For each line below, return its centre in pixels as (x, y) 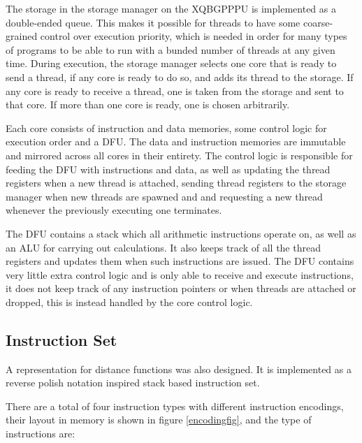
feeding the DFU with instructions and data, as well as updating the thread (168, 169)
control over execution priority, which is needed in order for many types (194, 36)
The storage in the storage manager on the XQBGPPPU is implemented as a (171, 8)
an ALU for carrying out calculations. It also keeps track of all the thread (163, 247)
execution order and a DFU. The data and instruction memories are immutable (176, 141)
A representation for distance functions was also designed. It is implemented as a (179, 369)
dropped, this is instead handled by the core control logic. (129, 302)
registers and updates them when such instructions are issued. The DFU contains (180, 261)
